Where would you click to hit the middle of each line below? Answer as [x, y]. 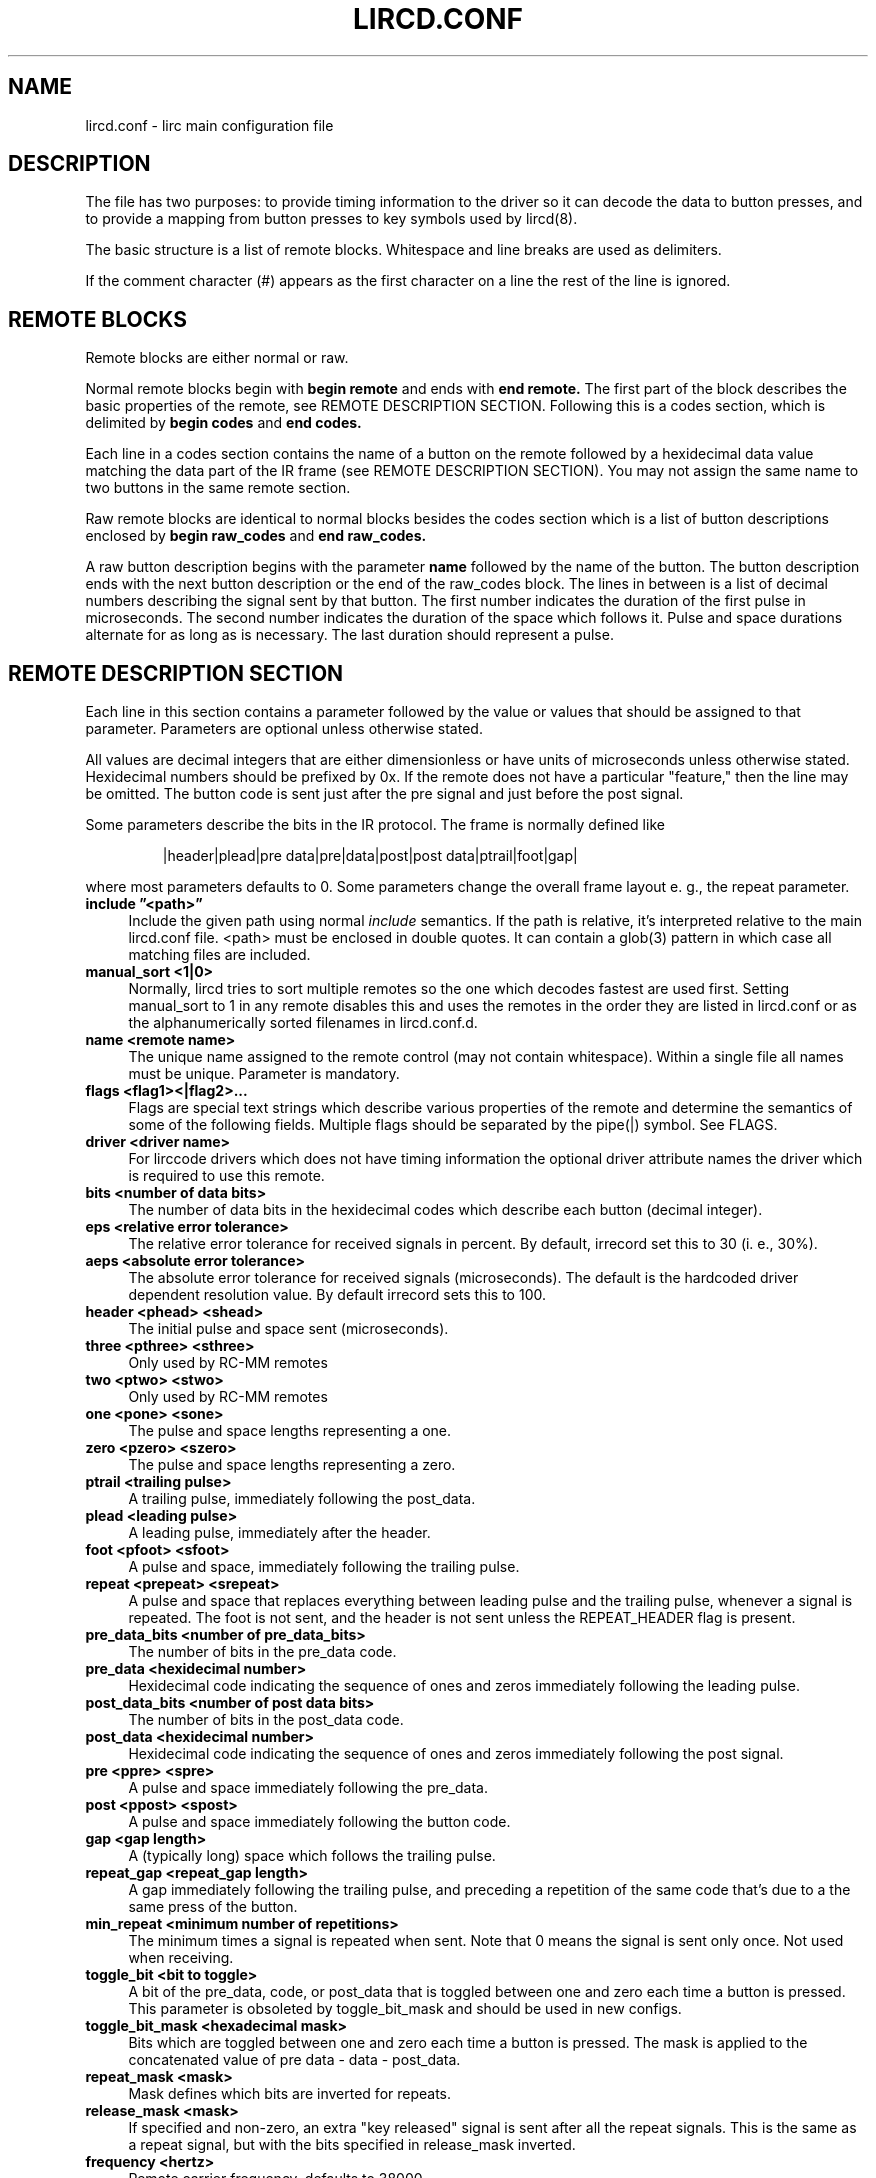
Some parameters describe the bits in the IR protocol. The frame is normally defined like [375, 825]
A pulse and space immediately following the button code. [319, 1822]
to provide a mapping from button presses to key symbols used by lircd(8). [331, 219]
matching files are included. [219, 955]
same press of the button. [213, 1907]
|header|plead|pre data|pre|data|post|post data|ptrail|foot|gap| [370, 856]
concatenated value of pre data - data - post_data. [294, 2060]
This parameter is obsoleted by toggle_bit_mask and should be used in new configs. [405, 2009]
